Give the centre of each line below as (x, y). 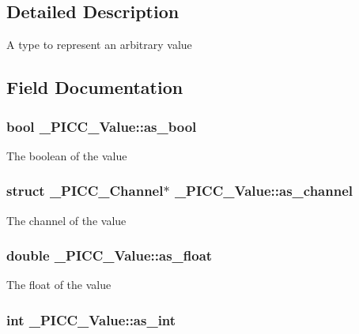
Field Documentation (95, 87)
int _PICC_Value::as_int (91, 319)
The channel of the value (66, 220)
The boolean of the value (67, 155)
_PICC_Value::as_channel (264, 191)
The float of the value (59, 285)
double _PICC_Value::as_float (110, 255)
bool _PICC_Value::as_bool (102, 126)
